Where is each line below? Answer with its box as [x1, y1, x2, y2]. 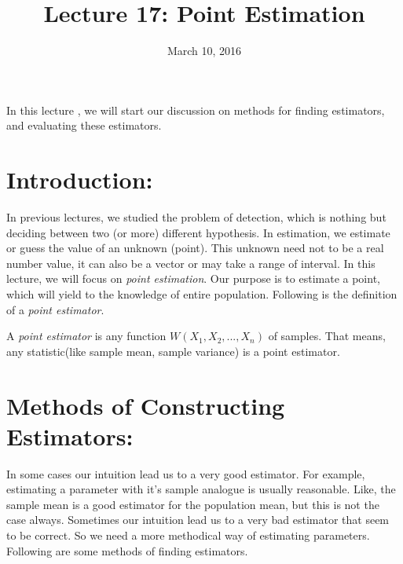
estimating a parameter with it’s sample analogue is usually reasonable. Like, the [6, 481, 396, 497]
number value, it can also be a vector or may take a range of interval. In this [6, 255, 376, 271]
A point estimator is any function [6, 328, 167, 344]
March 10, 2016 [167, 42, 242, 59]
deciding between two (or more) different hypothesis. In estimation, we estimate [6, 224, 390, 240]
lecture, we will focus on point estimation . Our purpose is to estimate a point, [6, 270, 380, 287]
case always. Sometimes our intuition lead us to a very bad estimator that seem [6, 511, 390, 528]
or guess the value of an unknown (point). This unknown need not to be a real [6, 240, 384, 256]
